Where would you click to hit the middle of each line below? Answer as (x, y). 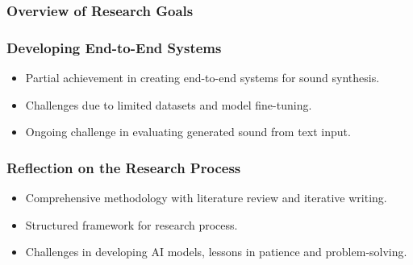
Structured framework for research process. (131, 224)
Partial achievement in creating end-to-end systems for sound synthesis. (202, 78)
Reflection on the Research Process (124, 167)
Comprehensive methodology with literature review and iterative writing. (206, 198)
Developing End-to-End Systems (114, 47)
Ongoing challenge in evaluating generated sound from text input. (188, 132)
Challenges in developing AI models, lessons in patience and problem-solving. (216, 252)
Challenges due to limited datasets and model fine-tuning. (169, 104)
